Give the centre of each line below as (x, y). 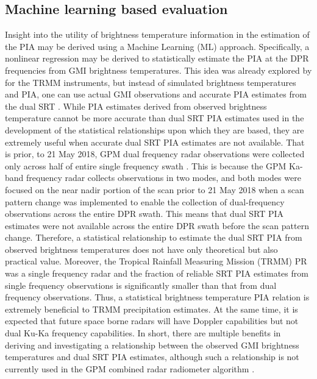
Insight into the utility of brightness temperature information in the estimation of (157, 34)
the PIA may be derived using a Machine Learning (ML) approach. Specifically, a (157, 46)
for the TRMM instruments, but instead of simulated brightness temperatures (151, 82)
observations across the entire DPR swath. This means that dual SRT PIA (144, 214)
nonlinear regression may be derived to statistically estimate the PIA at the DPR (157, 58)
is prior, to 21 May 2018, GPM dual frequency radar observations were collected (155, 154)
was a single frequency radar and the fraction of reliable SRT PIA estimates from (157, 273)
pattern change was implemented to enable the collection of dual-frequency (145, 201)
